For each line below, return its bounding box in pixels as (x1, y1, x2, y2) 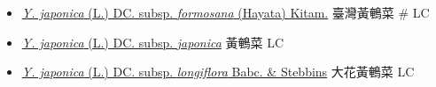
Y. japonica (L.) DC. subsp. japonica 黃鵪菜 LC (21, 33, 284, 51)
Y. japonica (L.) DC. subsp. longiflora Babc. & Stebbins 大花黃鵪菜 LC (21, 62, 415, 81)
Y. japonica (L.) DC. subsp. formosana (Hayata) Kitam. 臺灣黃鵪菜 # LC (21, 4, 430, 21)
